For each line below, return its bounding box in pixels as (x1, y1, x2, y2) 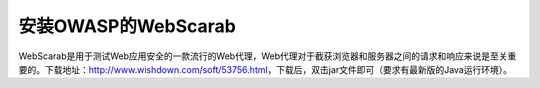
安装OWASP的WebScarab (18, 15, 237, 37)
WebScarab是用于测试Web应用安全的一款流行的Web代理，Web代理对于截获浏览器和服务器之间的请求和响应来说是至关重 (18, 50, 517, 62)
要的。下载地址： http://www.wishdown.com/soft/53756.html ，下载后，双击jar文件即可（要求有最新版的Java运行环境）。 (18, 63, 512, 75)
